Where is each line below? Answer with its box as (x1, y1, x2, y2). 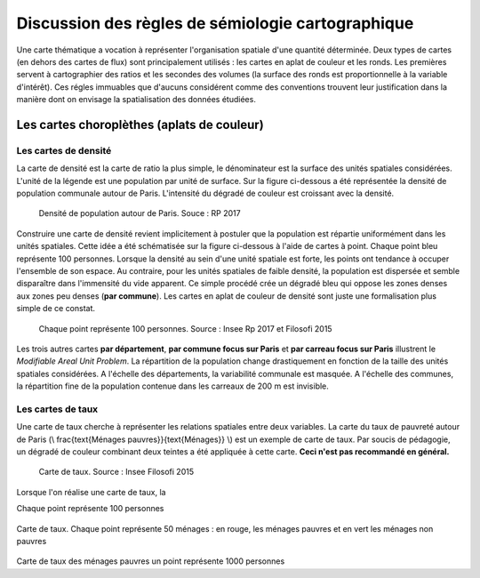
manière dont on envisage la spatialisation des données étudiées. (16, 94, 257, 105)
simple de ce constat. (16, 303, 96, 314)
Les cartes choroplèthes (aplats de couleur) (16, 116, 264, 132)
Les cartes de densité (16, 144, 112, 157)
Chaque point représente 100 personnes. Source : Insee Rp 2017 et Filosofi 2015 (38, 323, 332, 333)
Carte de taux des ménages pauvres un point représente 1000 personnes (16, 556, 285, 566)
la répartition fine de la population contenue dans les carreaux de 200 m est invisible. (16, 381, 329, 391)
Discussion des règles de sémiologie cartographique (16, 13, 414, 33)
